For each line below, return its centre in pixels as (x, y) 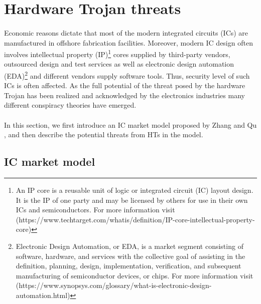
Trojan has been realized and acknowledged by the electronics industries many (124, 95)
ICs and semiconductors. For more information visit (95, 210)
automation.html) (43, 295)
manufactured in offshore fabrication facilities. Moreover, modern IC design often (128, 42)
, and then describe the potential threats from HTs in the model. (104, 134)
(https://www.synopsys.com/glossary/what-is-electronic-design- (114, 285)
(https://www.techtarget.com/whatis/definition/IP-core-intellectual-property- (135, 219)
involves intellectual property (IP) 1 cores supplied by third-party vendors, (117, 53)
